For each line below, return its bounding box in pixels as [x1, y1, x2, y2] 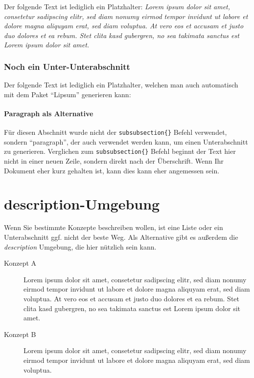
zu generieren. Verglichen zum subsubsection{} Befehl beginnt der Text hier [4, 146, 236, 156]
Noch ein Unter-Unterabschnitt [4, 60, 130, 72]
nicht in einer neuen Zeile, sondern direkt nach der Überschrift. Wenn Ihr [4, 156, 224, 166]
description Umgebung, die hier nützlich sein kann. [4, 241, 157, 252]
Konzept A [4, 258, 37, 268]
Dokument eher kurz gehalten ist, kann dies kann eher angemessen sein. [4, 165, 220, 175]
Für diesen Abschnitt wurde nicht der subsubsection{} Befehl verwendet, [4, 127, 227, 137]
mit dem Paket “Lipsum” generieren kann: [4, 89, 131, 99]
